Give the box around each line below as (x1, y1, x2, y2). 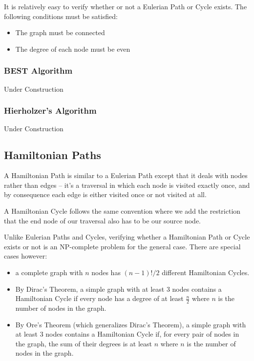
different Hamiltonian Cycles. (162, 267, 250, 277)
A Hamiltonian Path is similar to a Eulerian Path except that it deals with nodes (4, 170, 248, 180)
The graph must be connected (15, 27, 105, 38)
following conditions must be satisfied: (4, 11, 118, 21)
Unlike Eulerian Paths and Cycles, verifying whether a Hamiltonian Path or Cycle (4, 232, 250, 242)
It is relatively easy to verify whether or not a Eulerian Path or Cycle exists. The (4, 1, 247, 11)
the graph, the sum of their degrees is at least (15, 338, 152, 348)
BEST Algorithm (4, 64, 73, 77)
